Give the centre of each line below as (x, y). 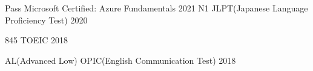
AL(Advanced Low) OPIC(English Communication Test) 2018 (120, 60)
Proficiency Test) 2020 (46, 20)
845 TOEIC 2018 (37, 40)
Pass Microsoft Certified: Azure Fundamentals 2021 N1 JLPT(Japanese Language (156, 8)
